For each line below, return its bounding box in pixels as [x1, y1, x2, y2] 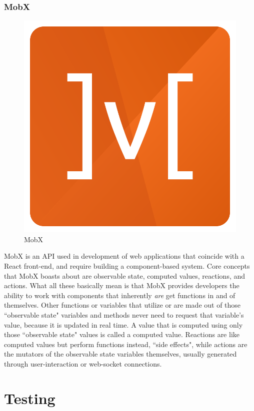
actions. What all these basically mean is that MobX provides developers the [4, 280, 239, 291]
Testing [4, 388, 55, 408]
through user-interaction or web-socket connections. [4, 358, 162, 369]
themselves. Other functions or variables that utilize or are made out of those [4, 300, 241, 310]
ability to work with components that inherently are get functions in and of [4, 290, 235, 300]
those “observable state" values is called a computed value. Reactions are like [4, 329, 240, 340]
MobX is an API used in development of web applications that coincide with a [4, 251, 244, 261]
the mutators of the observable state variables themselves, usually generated [4, 349, 237, 359]
